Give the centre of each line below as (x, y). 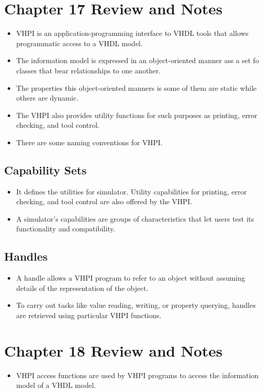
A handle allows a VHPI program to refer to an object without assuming (131, 278)
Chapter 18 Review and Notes (113, 350)
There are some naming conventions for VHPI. (89, 142)
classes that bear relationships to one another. (88, 70)
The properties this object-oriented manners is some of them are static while (136, 87)
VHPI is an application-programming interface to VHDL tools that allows (132, 33)
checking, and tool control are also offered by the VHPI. (104, 201)
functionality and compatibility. (66, 229)
